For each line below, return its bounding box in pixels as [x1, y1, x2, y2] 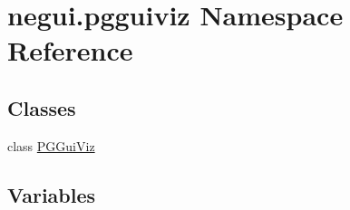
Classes [7, 93, 76, 121]
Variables [7, 180, 96, 208]
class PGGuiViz [7, 136, 95, 155]
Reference [7, 32, 133, 69]
